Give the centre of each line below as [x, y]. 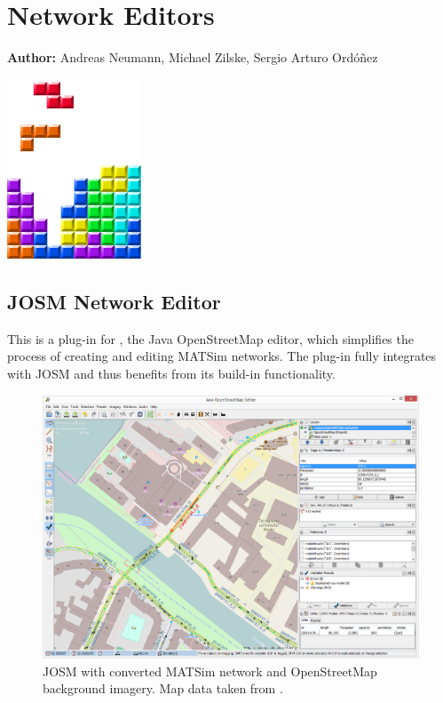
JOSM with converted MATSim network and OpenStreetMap [210, 671]
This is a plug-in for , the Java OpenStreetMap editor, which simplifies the [210, 338]
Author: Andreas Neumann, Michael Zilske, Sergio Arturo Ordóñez [193, 57]
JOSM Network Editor [114, 301]
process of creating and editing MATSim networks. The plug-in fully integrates [222, 356]
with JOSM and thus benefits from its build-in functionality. [171, 373]
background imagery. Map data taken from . [163, 688]
